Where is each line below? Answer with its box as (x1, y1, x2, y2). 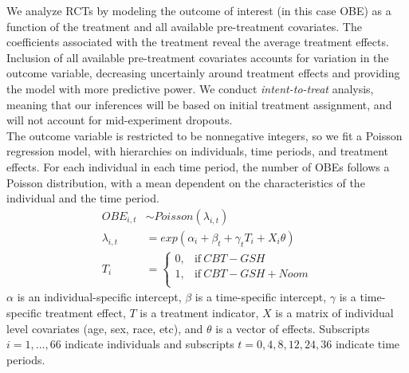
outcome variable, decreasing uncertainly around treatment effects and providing (6, 65, 400, 81)
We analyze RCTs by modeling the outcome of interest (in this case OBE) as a (6, 2, 391, 18)
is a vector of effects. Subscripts (215, 320, 370, 336)
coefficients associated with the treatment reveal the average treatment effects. (6, 33, 389, 50)
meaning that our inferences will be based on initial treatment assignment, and (6, 96, 392, 112)
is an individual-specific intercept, (17, 289, 182, 305)
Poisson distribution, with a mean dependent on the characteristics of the (6, 174, 365, 190)
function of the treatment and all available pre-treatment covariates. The (6, 18, 362, 34)
